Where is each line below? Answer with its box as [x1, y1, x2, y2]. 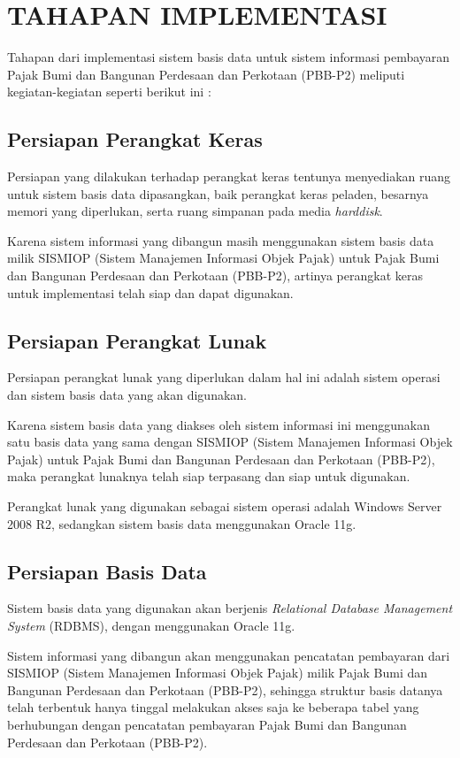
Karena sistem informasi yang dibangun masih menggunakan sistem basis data [7, 231, 434, 249]
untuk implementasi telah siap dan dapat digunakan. [7, 283, 294, 302]
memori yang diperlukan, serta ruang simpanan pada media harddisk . [7, 202, 383, 220]
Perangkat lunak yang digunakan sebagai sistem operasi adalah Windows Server [7, 497, 442, 516]
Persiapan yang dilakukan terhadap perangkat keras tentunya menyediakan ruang [7, 167, 451, 186]
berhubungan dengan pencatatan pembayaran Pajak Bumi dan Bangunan [7, 715, 407, 733]
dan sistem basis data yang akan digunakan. [7, 386, 247, 404]
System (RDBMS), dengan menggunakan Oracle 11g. [7, 616, 295, 635]
